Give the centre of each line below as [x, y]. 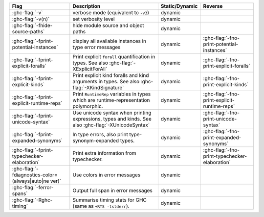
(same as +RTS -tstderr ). [101, 206]
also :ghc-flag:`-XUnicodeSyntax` [111, 125]
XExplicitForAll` [90, 69]
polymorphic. [88, 106]
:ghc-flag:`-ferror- [33, 187]
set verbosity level [94, 19]
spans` [20, 193]
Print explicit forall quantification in [114, 57]
